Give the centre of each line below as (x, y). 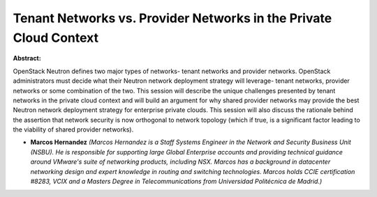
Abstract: (27, 58)
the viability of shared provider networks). (73, 129)
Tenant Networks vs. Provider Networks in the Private (172, 18)
